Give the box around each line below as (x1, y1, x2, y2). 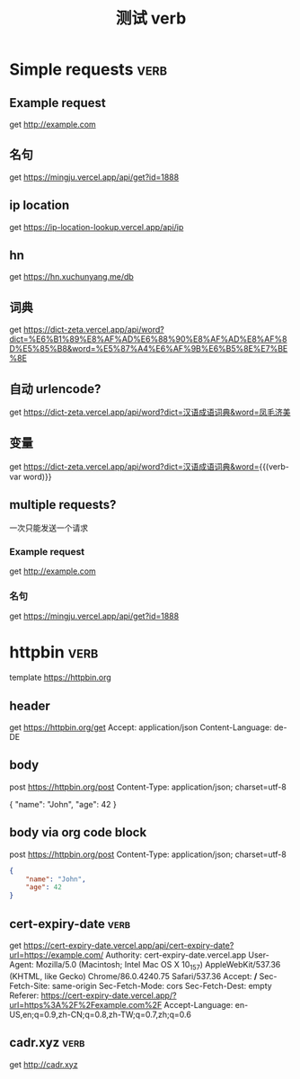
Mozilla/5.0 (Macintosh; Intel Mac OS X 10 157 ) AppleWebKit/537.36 (35, 959, 281, 972)
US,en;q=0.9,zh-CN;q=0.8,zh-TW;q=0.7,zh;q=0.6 (9, 1009, 191, 1020)
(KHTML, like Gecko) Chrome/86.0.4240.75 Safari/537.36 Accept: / (9, 970, 258, 981)
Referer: (9, 990, 40, 1001)
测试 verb (115, 8, 187, 29)
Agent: (9, 959, 34, 969)
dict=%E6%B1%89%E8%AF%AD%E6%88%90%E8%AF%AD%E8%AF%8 (9, 334, 287, 344)
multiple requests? (9, 497, 117, 513)
